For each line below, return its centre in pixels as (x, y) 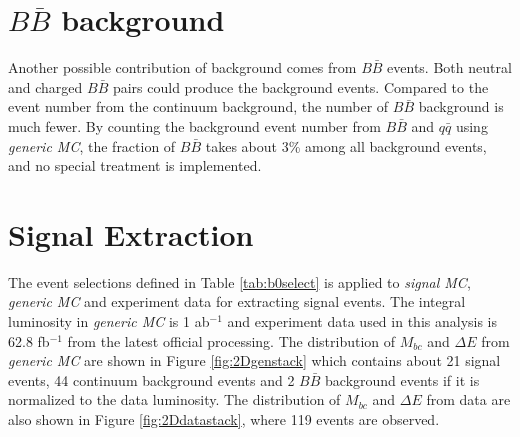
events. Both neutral (449, 67)
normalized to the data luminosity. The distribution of (174, 399)
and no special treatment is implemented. (135, 165)
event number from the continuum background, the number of (198, 106)
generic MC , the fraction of (92, 145)
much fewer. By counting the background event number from (194, 125)
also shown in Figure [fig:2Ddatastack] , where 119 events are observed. (224, 418)
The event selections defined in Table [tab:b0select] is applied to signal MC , (239, 281)
